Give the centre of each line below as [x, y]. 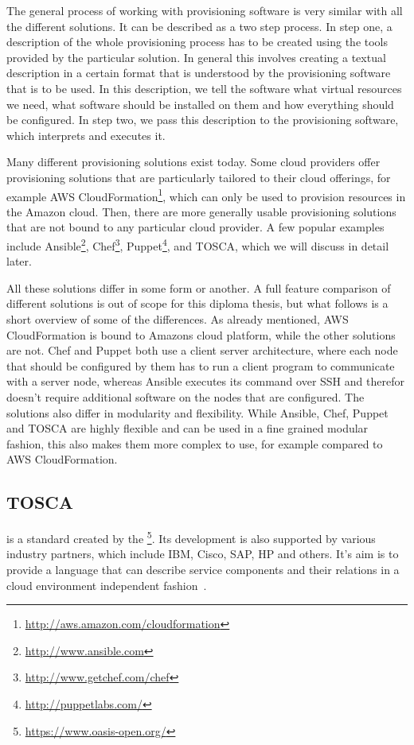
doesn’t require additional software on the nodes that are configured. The [186, 396]
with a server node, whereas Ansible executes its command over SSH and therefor [205, 381]
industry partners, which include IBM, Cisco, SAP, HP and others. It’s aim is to [203, 554]
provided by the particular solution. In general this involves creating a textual [196, 57]
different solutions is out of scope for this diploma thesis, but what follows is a [197, 303]
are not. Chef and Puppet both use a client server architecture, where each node [202, 350]
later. [19, 261]
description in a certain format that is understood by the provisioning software [199, 73]
